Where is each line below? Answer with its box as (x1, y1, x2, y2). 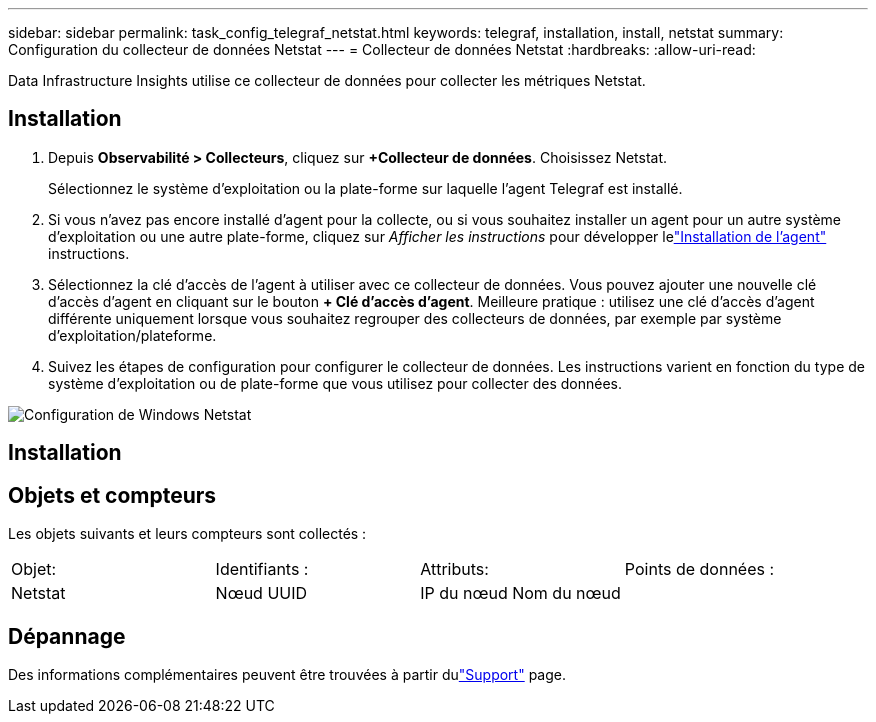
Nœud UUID (215, 583, 308, 604)
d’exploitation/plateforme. (48, 326, 217, 344)
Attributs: (420, 559, 489, 580)
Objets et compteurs (8, 482, 217, 508)
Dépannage (8, 623, 126, 649)
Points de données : (624, 559, 775, 580)
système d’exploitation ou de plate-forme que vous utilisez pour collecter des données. (48, 374, 622, 392)
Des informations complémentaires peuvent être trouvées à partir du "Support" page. (8, 665, 566, 683)
